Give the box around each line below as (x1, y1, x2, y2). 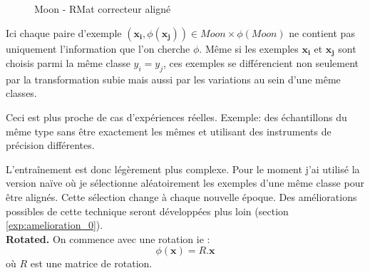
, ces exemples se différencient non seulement (163, 56, 359, 71)
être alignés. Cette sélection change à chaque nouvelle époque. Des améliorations (6, 190, 357, 204)
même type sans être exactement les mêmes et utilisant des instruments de (6, 123, 332, 138)
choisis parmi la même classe (6, 56, 130, 71)
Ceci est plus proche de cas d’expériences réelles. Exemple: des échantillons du (6, 110, 347, 125)
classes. (6, 86, 37, 101)
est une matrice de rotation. (30, 256, 153, 271)
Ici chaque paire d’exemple (6, 25, 122, 40)
